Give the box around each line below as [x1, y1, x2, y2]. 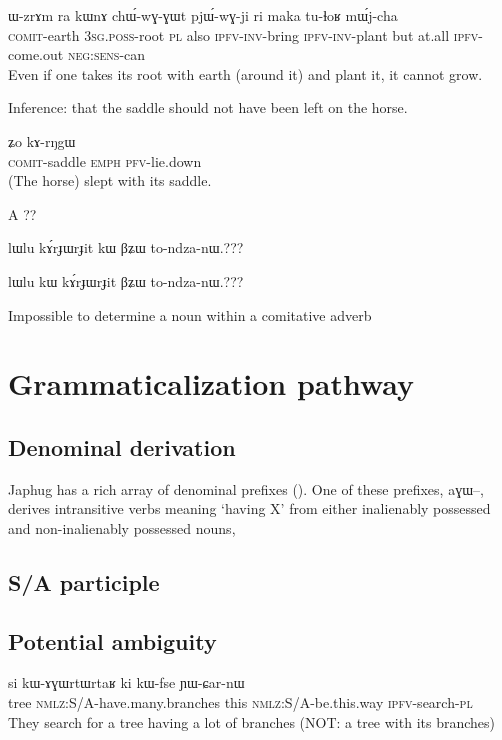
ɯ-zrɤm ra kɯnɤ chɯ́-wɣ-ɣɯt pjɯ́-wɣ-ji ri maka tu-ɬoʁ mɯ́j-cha [8, 5, 398, 25]
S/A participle [8, 566, 160, 597]
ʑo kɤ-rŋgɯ [8, 130, 76, 151]
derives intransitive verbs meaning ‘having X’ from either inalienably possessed [8, 498, 491, 519]
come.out [8, 44, 64, 65]
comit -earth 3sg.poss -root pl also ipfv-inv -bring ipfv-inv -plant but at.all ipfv [8, 24, 479, 45]
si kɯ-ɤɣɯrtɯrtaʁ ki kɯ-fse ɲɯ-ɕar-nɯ [8, 672, 245, 693]
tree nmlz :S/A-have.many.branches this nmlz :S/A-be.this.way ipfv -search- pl [8, 692, 473, 713]
